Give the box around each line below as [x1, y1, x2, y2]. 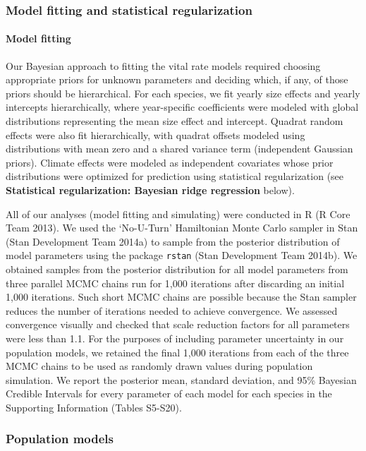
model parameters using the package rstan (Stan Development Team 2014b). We [6, 248, 358, 263]
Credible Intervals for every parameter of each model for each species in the [6, 386, 332, 401]
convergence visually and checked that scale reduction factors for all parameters [6, 317, 350, 332]
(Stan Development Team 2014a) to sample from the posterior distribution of [6, 234, 340, 248]
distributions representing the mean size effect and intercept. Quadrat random [6, 114, 343, 128]
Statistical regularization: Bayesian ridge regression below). [6, 182, 295, 197]
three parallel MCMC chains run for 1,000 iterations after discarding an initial [6, 275, 345, 290]
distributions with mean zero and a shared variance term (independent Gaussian [6, 141, 353, 156]
